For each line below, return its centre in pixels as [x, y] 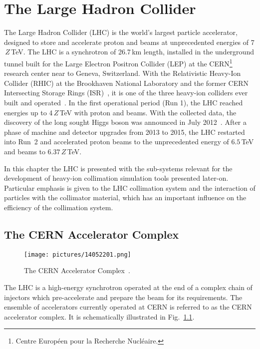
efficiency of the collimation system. [59, 207]
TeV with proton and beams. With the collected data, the [148, 112]
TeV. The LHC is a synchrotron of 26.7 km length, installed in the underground [132, 52]
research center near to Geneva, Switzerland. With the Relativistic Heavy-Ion [123, 73]
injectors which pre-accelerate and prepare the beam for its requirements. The [123, 297]
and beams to [25, 151]
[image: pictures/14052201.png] [78, 254]
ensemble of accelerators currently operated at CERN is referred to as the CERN [128, 307]
